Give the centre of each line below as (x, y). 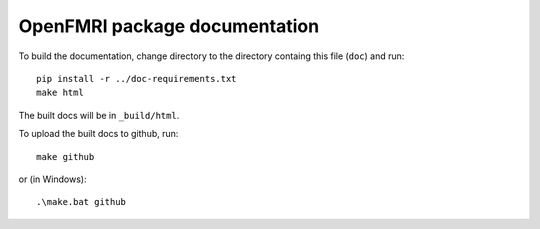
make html (60, 93)
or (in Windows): (52, 179)
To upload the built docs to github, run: (98, 134)
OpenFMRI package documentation (169, 26)
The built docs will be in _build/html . (99, 115)
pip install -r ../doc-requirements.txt (136, 78)
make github (65, 156)
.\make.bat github (81, 202)
